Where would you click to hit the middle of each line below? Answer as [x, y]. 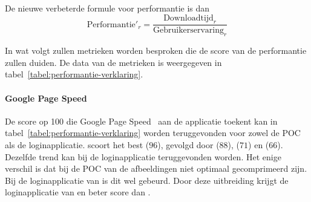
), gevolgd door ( [188, 144]
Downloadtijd [188, 18]
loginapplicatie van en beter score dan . [78, 192]
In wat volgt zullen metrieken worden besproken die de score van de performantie [156, 50]
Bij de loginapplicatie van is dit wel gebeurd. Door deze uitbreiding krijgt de [147, 180]
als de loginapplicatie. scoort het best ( [77, 144]
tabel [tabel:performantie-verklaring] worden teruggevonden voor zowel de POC [153, 133]
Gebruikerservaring [189, 31]
